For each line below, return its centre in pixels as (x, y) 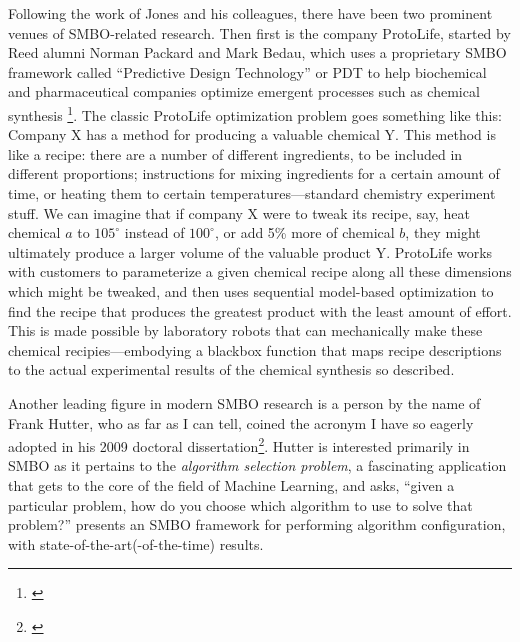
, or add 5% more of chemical (304, 232)
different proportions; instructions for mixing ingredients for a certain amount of (254, 173)
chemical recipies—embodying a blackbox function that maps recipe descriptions (255, 349)
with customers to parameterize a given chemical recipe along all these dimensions (260, 271)
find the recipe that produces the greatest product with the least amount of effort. (260, 310)
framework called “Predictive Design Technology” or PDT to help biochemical (247, 71)
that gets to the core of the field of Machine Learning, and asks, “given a (231, 484)
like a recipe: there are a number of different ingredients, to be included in (235, 153)
